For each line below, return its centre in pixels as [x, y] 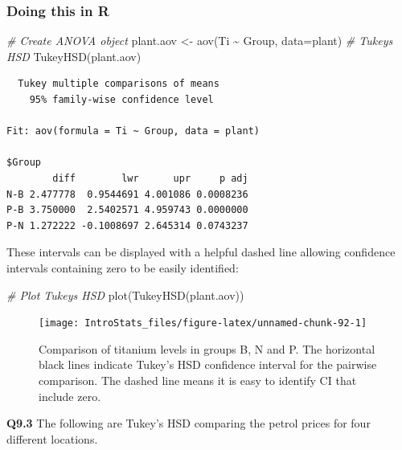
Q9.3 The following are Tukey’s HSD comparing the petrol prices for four [189, 423]
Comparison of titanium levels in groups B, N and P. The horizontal [207, 348]
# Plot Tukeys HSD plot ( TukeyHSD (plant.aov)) [125, 295]
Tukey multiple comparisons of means [119, 84]
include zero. [70, 396]
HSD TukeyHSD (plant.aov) [74, 56]
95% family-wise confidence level [121, 100]
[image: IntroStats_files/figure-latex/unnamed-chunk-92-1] [203, 323]
